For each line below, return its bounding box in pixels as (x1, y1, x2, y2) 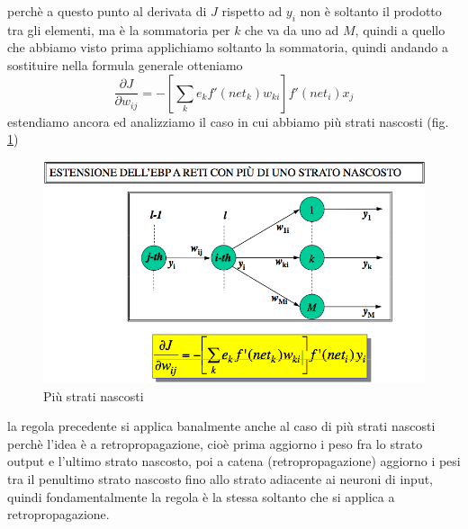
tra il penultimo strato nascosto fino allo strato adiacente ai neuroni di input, (7, 470, 434, 489)
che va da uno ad (245, 20, 339, 39)
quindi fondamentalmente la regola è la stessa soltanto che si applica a (7, 487, 395, 506)
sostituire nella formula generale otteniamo (7, 55, 243, 74)
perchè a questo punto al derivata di (7, 2, 207, 20)
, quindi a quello (355, 20, 445, 39)
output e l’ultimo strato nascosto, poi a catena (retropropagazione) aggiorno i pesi (7, 452, 461, 471)
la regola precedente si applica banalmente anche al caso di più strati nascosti (7, 417, 436, 435)
